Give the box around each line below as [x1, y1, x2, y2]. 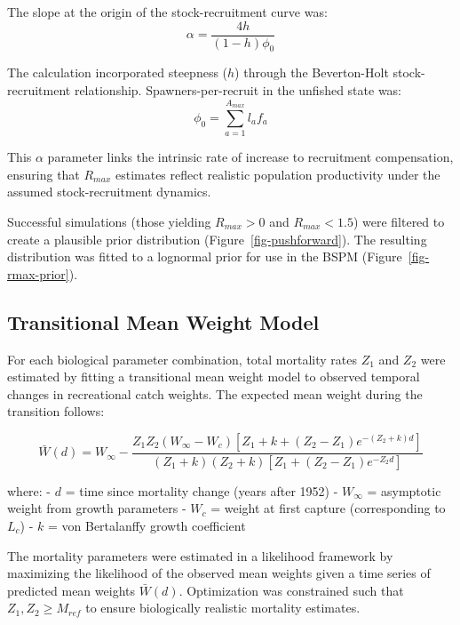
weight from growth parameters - [7, 499, 186, 517]
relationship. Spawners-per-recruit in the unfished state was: [74, 81, 402, 100]
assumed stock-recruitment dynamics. [7, 182, 211, 201]
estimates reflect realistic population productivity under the [115, 164, 440, 183]
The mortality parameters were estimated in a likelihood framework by [7, 546, 393, 565]
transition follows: [7, 402, 105, 421]
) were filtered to [353, 212, 445, 230]
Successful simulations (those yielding [7, 212, 211, 230]
